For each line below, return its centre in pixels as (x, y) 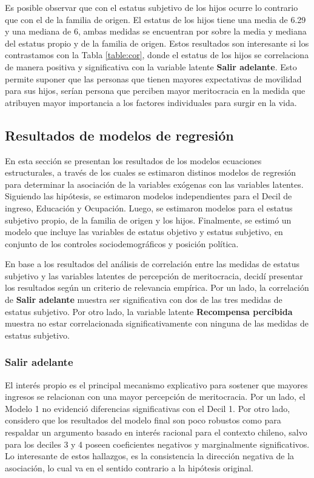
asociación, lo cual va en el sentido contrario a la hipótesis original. (129, 467)
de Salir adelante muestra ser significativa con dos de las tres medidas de (144, 300)
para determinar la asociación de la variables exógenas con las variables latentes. (154, 184)
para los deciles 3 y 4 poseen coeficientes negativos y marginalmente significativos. (157, 444)
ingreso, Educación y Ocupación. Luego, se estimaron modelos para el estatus (149, 207)
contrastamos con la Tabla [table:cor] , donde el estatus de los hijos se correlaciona (157, 55)
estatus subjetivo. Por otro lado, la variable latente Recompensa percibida (149, 311)
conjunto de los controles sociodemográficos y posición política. (122, 243)
